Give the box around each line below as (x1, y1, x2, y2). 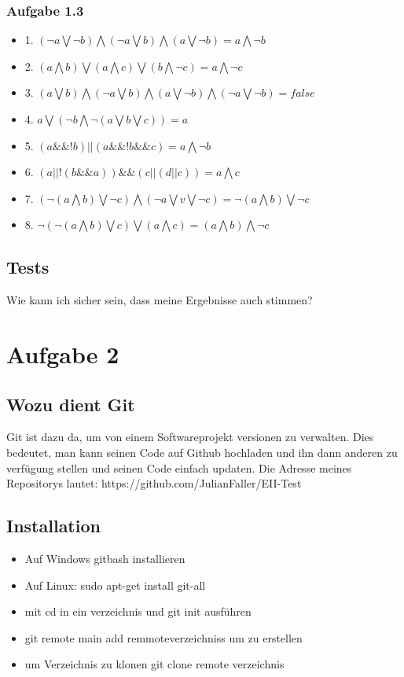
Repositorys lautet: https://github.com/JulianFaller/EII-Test (6, 475, 302, 491)
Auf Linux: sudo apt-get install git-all (24, 576, 206, 593)
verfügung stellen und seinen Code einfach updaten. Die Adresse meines (6, 459, 352, 476)
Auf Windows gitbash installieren (24, 550, 185, 566)
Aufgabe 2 (6, 337, 119, 370)
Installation (6, 513, 101, 538)
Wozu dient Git (6, 392, 135, 416)
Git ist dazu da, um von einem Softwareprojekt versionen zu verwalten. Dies (6, 429, 374, 445)
